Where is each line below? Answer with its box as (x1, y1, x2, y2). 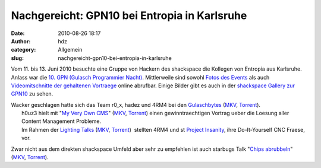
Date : (11, 30, 25, 37)
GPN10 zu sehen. (11, 90, 53, 97)
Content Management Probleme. (21, 118, 101, 125)
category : (11, 46, 36, 53)
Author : (11, 37, 31, 45)
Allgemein (58, 46, 83, 53)
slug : (11, 54, 24, 62)
